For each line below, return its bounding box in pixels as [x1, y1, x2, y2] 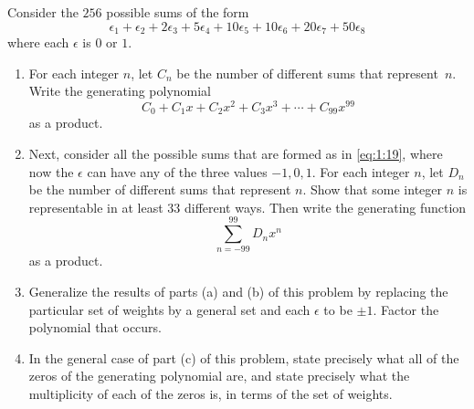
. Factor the [373, 299, 439, 319]
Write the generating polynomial [28, 81, 212, 100]
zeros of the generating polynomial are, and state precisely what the [28, 366, 410, 385]
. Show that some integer [302, 180, 443, 199]
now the [28, 162, 74, 181]
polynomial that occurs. [28, 318, 162, 337]
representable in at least [28, 197, 163, 216]
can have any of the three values [87, 162, 268, 181]
